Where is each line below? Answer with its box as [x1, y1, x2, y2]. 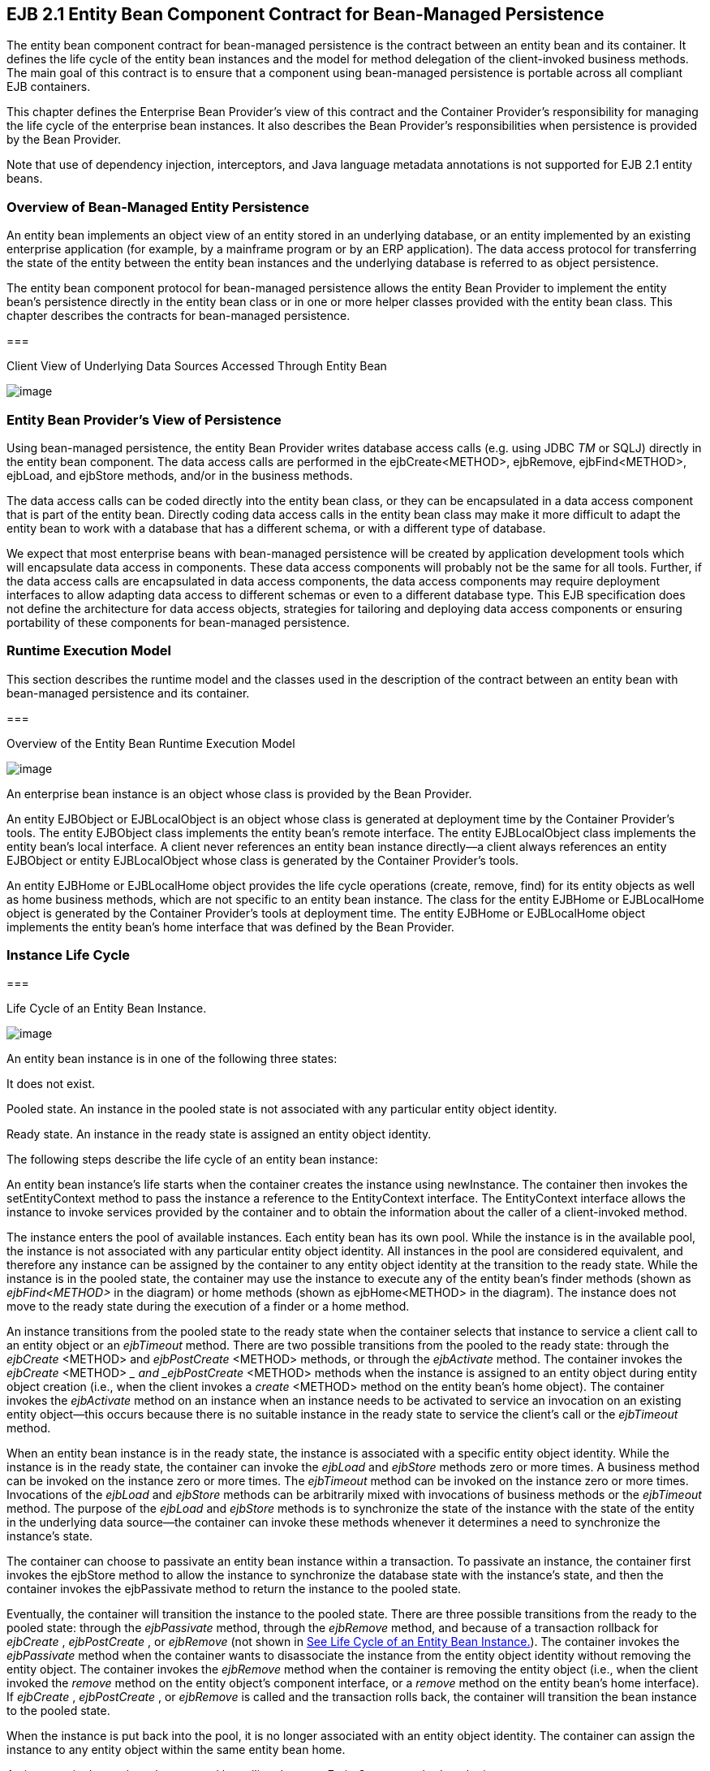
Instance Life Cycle [6, 947, 130, 964]
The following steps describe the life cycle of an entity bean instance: [6, 1152, 378, 1167]
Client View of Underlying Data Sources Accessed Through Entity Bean [6, 359, 387, 374]
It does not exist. [6, 1077, 96, 1091]
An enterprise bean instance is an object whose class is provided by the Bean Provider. [6, 786, 472, 801]
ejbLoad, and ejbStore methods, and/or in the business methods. [6, 468, 353, 482]
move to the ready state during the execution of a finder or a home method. [6, 1299, 410, 1314]
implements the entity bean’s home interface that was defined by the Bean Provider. [6, 919, 454, 934]
